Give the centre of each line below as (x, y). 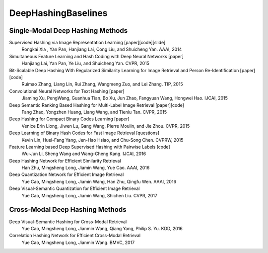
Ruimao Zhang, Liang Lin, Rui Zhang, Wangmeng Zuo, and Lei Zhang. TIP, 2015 (102, 84)
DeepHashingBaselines (58, 13)
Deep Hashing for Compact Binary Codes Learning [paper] (69, 119)
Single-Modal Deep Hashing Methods (68, 31)
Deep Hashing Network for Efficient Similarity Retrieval (65, 161)
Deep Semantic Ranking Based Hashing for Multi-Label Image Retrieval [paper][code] (97, 105)
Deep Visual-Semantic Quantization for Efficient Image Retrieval (74, 188)
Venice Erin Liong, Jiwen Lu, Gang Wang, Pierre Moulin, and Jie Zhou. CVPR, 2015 (106, 126)
